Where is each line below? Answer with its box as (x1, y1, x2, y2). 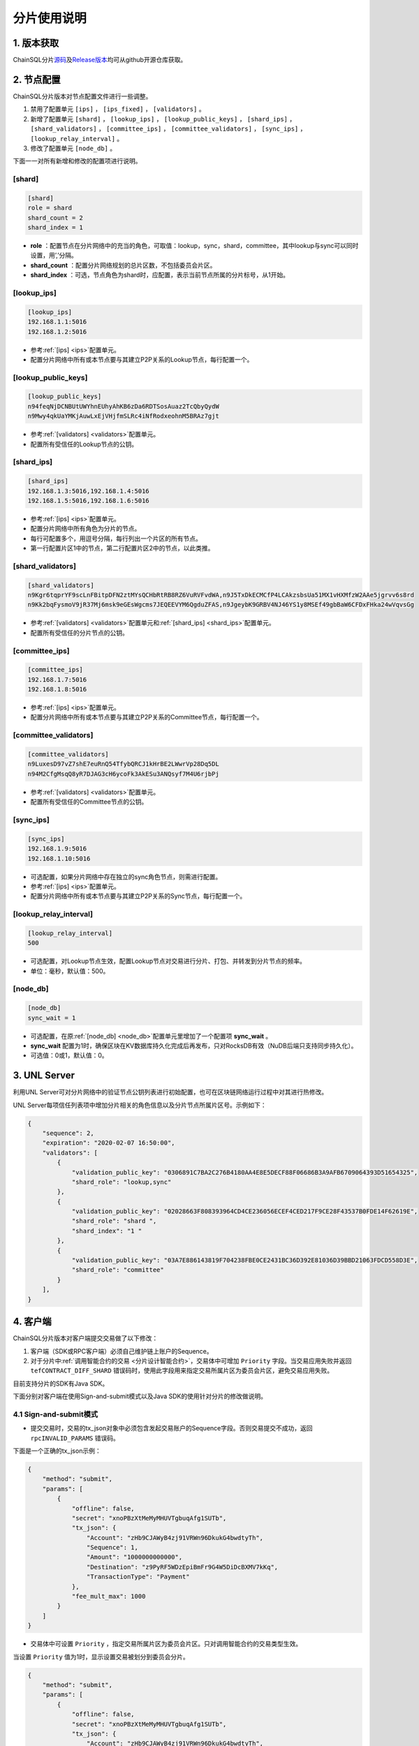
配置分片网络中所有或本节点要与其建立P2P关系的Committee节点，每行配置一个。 (30, 713, 263, 721)
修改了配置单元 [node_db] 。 (30, 144, 117, 152)
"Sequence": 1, (86, 1543, 139, 1552)
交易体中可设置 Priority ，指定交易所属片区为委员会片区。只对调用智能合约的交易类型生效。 (30, 1640, 302, 1648)
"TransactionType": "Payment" (86, 1573, 190, 1581)
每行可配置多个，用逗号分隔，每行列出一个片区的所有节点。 (30, 534, 202, 543)
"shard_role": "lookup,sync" (71, 1178, 172, 1186)
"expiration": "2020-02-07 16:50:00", (42, 1139, 175, 1147)
